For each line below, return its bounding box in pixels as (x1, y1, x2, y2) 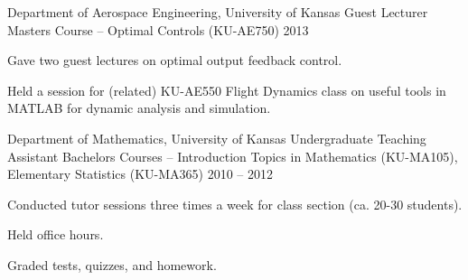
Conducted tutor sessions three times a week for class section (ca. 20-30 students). (7, 194, 463, 213)
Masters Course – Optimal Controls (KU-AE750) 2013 (7, 20, 309, 39)
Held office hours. (7, 225, 104, 244)
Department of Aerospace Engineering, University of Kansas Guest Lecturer (7, 3, 428, 21)
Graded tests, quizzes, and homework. (7, 255, 217, 274)
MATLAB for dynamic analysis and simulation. (7, 98, 271, 117)
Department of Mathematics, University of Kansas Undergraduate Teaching (7, 128, 426, 147)
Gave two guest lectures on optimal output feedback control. (7, 51, 342, 70)
